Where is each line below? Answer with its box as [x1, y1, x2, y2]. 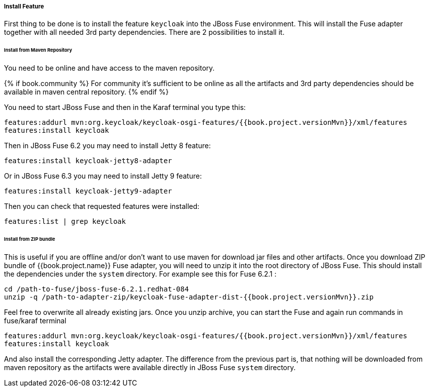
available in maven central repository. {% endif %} [4, 88, 169, 97]
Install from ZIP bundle [4, 236, 55, 242]
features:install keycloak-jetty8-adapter [4, 157, 172, 165]
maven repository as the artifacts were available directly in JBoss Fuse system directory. [4, 363, 296, 372]
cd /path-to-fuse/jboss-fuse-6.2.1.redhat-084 [4, 285, 189, 293]
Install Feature [4, 3, 44, 10]
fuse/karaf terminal [4, 316, 67, 325]
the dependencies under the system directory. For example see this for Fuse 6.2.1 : [4, 269, 277, 278]
